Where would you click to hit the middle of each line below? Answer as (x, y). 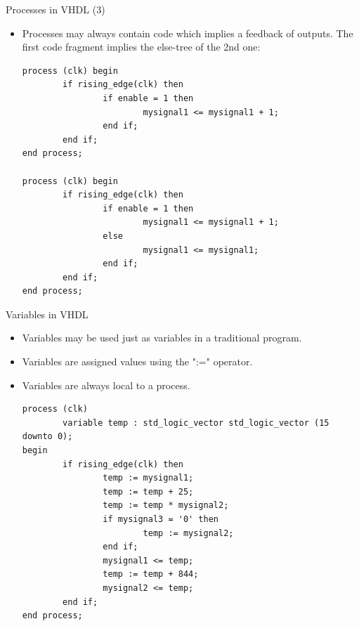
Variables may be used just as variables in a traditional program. (162, 338)
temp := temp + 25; (148, 491)
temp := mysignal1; (148, 478)
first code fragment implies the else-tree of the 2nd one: (141, 47)
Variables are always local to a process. (106, 385)
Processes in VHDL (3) (56, 9)
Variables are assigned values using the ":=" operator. (137, 361)
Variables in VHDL (47, 314)
